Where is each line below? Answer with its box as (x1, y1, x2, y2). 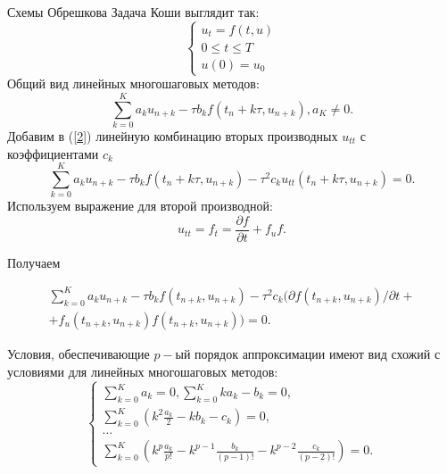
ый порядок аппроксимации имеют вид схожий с (175, 345, 441, 363)
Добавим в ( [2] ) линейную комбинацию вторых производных (7, 126, 338, 145)
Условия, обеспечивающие (7, 345, 150, 363)
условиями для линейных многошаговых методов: (7, 362, 278, 380)
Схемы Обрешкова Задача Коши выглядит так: (7, 3, 260, 21)
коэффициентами (7, 144, 99, 162)
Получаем (7, 253, 61, 271)
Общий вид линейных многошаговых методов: (7, 74, 260, 93)
